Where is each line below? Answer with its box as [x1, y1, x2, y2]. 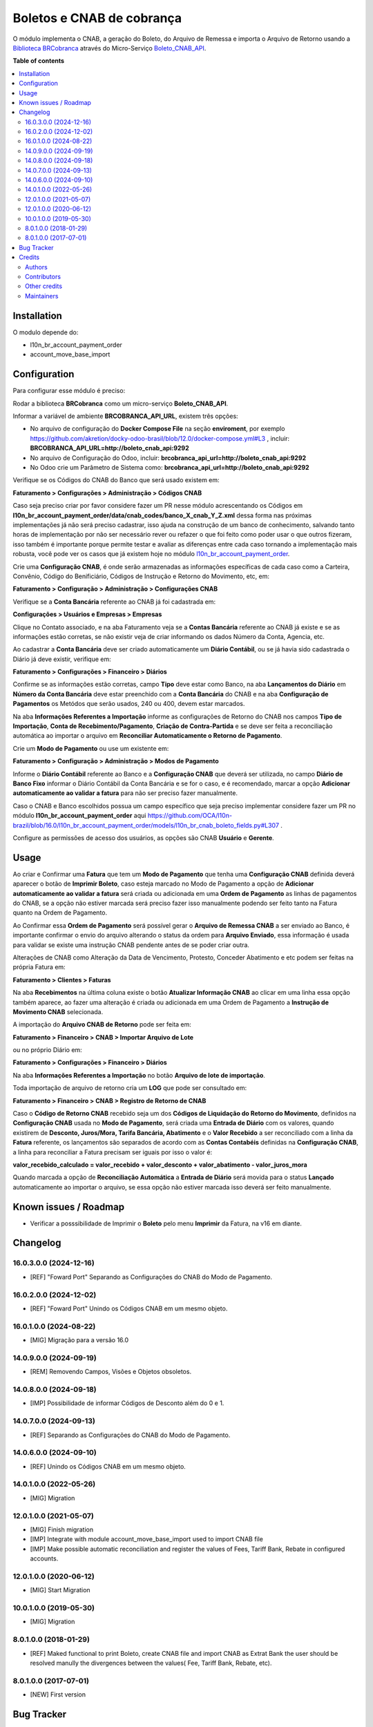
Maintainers [25, 292, 59, 300]
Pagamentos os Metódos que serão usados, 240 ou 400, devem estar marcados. [12, 700, 245, 708]
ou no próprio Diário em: [12, 1046, 82, 1054]
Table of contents [12, 57, 65, 65]
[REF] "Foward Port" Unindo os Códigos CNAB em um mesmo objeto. [30, 1304, 228, 1313]
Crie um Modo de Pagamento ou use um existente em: [12, 744, 169, 752]
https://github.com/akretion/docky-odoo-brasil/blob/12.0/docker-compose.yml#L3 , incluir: [30, 434, 290, 442]
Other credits [25, 282, 62, 290]
